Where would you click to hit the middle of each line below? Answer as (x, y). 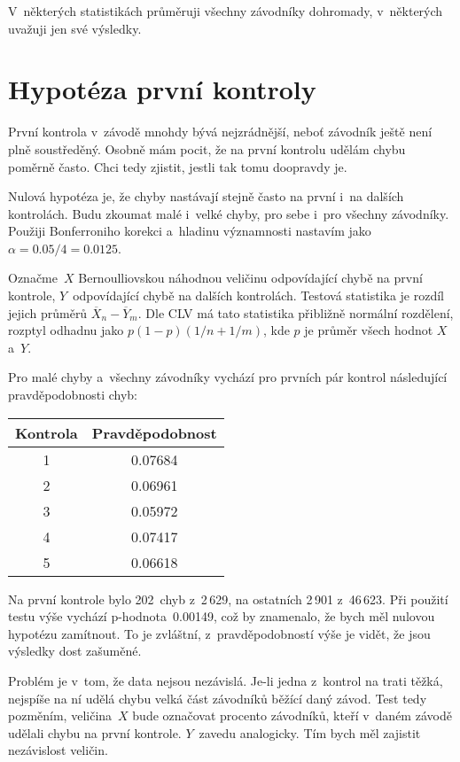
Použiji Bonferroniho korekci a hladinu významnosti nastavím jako (190, 231)
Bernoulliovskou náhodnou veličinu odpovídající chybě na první (250, 278)
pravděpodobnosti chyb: (73, 395)
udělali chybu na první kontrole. (95, 732)
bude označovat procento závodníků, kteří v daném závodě (292, 715)
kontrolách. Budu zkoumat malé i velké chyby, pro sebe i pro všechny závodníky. (229, 213)
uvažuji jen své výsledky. (75, 28)
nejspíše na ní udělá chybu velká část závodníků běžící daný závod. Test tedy (218, 698)
